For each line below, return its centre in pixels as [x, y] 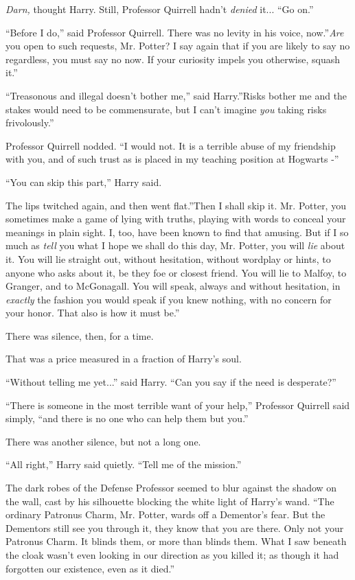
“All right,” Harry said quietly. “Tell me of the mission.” [124, 464]
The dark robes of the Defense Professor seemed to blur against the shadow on [171, 488]
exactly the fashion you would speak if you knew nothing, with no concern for [169, 299]
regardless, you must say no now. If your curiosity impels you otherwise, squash [173, 59]
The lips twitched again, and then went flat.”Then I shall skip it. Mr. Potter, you [176, 205]
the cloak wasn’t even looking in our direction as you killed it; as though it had [172, 555]
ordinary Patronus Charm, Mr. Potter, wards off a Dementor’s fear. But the [165, 514]
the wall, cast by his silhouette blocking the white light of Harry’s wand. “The [170, 501]
